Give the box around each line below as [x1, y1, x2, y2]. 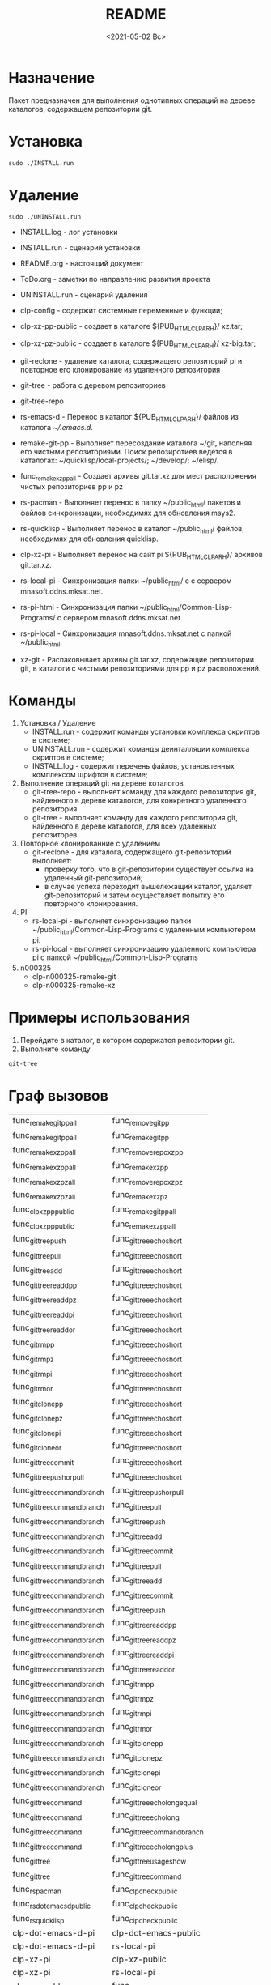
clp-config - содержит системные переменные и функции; [19, 305, 223, 315]
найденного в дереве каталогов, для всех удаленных [32, 821, 217, 831]
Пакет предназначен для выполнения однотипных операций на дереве [8, 95, 256, 105]
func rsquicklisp [12, 1913, 65, 1926]
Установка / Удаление [19, 718, 96, 728]
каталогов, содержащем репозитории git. [8, 104, 153, 113]
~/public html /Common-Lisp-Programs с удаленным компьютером [32, 925, 256, 936]
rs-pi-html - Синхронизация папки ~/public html [19, 602, 180, 614]
